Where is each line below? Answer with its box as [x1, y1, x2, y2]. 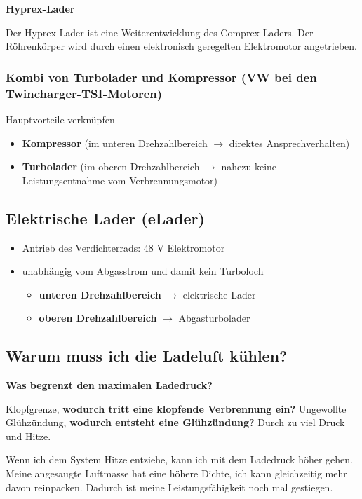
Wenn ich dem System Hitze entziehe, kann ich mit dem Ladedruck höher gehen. [6, 452, 353, 467]
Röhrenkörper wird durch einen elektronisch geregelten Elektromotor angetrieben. [6, 39, 358, 53]
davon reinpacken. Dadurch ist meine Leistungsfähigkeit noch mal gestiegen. [6, 479, 333, 494]
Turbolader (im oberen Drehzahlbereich [22, 159, 200, 174]
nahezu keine [221, 159, 277, 174]
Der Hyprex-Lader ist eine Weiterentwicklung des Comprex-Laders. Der [6, 25, 314, 39]
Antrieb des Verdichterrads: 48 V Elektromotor [22, 240, 225, 254]
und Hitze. [6, 428, 51, 443]
